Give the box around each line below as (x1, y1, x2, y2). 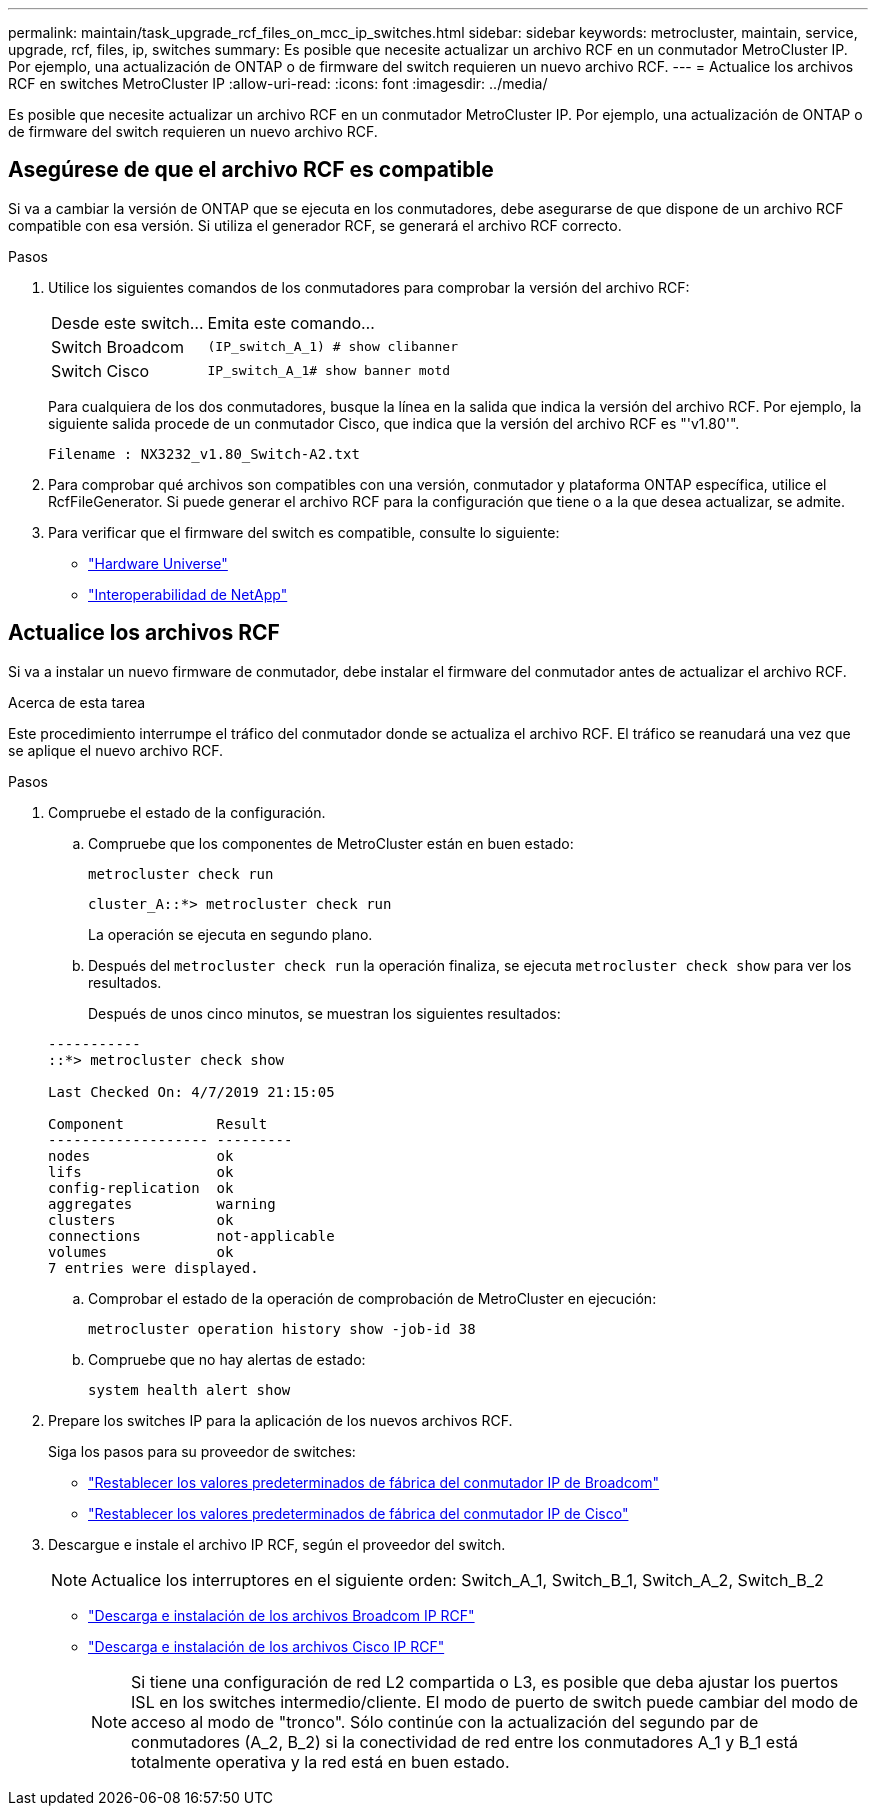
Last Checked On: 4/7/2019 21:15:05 (48, 1083, 335, 1100)
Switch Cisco (51, 360, 150, 381)
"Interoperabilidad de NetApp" (88, 585, 288, 603)
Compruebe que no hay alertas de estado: (88, 1350, 366, 1368)
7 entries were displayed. (48, 1259, 259, 1276)
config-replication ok (48, 1179, 234, 1196)
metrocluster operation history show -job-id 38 (88, 1320, 476, 1337)
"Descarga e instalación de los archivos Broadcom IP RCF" (88, 1606, 475, 1624)
